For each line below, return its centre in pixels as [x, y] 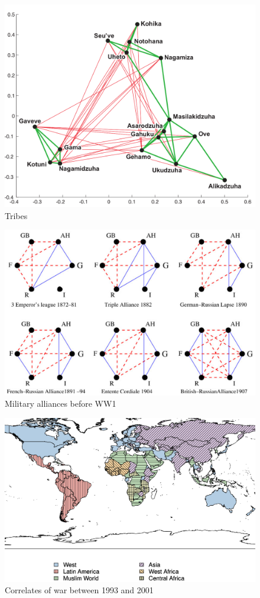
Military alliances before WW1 [61, 404]
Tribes [16, 215]
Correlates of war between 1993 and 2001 [79, 590]
